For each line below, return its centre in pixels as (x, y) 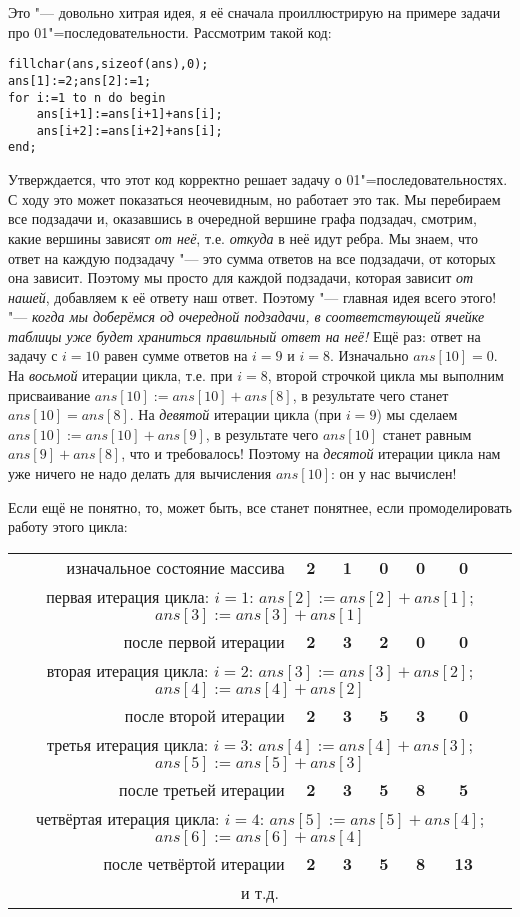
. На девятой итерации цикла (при (235, 414)
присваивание (49, 394)
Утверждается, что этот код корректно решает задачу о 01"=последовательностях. (258, 179)
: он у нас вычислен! (393, 473)
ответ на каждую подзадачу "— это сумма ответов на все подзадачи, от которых (252, 257)
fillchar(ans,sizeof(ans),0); (108, 64)
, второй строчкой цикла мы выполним (385, 375)
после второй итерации (204, 715)
